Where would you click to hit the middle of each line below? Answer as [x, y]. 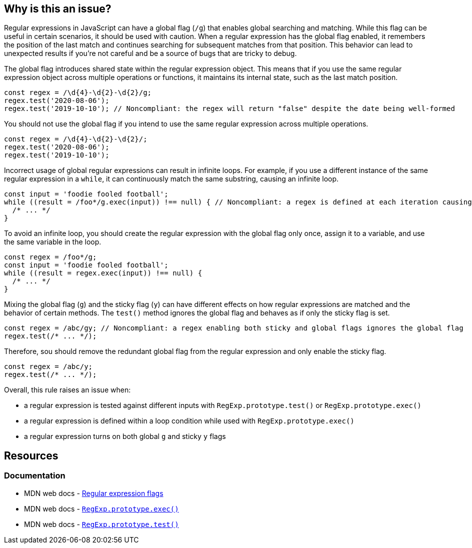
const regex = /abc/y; [48, 367]
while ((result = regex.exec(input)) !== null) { [103, 273]
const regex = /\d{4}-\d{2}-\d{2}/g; [78, 93]
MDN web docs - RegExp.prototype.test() [101, 524]
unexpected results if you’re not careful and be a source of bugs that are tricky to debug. [150, 53]
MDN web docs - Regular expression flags [94, 493]
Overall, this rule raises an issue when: [67, 390]
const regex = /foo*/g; [50, 257]
